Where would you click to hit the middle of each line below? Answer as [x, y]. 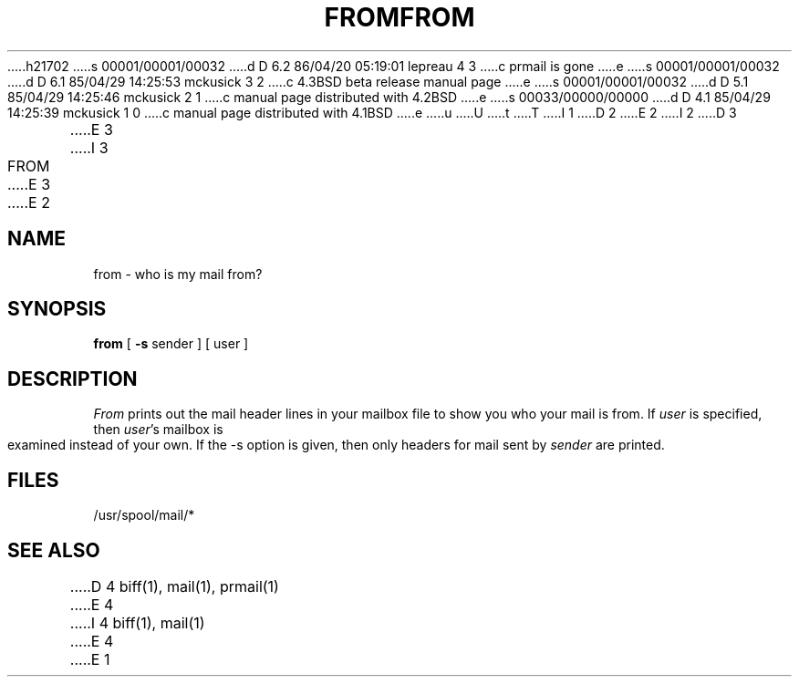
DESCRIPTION [73, 378]
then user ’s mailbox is [158, 430]
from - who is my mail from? [178, 274]
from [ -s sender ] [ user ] [171, 344]
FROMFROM [399, 17]
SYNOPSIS [57, 309]
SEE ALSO [54, 550]
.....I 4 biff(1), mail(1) [137, 622]
